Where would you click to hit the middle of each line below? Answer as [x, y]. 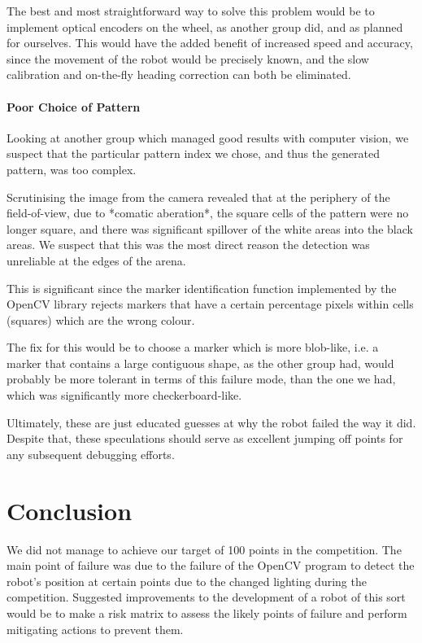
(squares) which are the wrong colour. [101, 319]
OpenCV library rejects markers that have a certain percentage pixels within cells [210, 304]
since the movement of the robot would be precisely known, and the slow [188, 58]
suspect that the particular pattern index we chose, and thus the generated [193, 153]
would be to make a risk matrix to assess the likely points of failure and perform [207, 612]
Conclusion [70, 510]
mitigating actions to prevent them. [95, 629]
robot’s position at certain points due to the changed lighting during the [187, 581]
